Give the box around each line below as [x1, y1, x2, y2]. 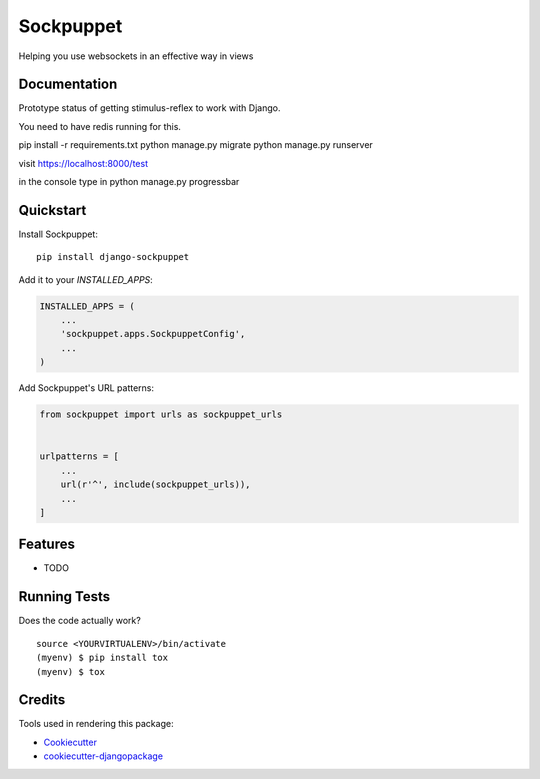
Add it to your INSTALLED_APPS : [18, 273, 154, 285]
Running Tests [18, 588, 110, 605]
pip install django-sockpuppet [36, 251, 190, 263]
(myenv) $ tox [36, 666, 105, 677]
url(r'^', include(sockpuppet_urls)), [60, 479, 251, 490]
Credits [18, 691, 66, 709]
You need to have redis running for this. [18, 120, 182, 132]
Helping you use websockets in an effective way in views [18, 50, 254, 62]
